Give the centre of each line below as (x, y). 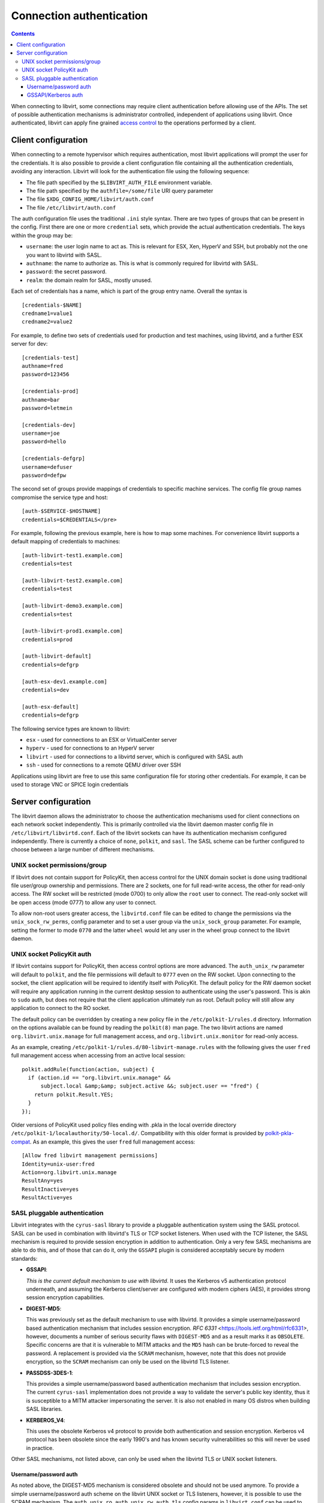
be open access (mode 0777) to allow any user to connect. (84, 902)
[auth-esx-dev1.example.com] (64, 681)
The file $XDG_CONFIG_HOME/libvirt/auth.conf (90, 199)
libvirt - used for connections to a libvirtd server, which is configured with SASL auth (134, 756)
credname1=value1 (47, 314)
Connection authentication (79, 16)
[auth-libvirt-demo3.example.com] (72, 606)
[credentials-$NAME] (52, 305)
